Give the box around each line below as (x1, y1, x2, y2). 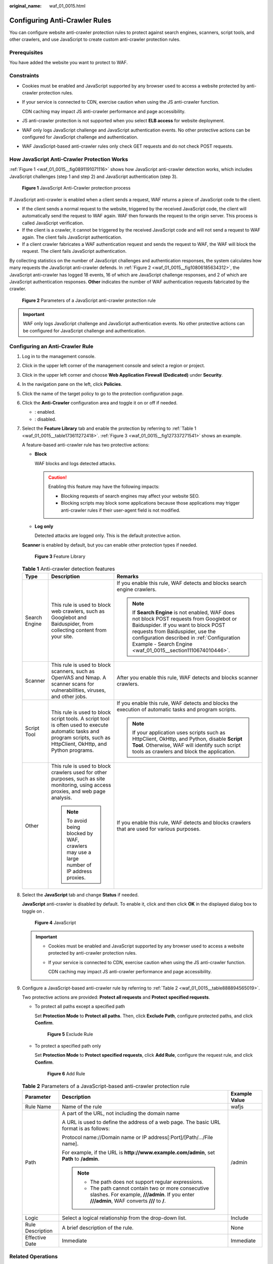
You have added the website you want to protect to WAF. (9, 60, 128, 66)
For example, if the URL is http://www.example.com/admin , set (62, 1149, 215, 1156)
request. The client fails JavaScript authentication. (22, 248, 127, 254)
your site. (51, 633, 73, 640)
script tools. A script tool (51, 715, 110, 722)
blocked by (66, 830, 94, 837)
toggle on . (22, 908, 45, 914)
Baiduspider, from (51, 620, 94, 627)
